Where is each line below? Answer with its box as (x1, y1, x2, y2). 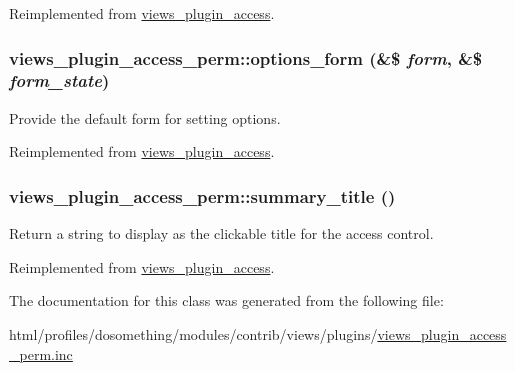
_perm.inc (9, 343, 73, 364)
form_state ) (9, 68, 110, 93)
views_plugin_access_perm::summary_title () (9, 183, 396, 208)
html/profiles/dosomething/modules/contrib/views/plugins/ (9, 323, 378, 344)
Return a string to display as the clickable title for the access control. (9, 223, 434, 244)
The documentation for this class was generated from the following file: (9, 290, 444, 311)
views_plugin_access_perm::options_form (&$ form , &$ (9, 45, 483, 70)
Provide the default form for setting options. (9, 107, 281, 128)
